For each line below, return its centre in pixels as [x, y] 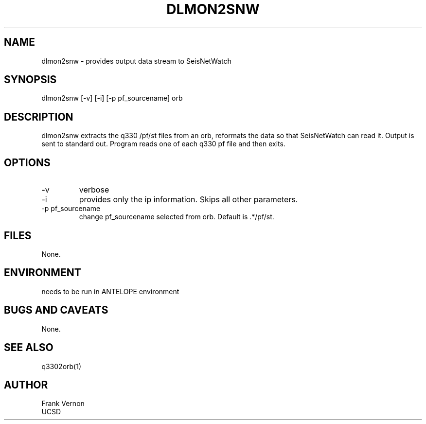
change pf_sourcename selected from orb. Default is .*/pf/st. [177, 217]
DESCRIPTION [39, 117]
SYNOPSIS [30, 80]
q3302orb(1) [61, 366]
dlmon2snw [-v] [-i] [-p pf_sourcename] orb [112, 98]
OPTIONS [27, 162]
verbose [94, 190]
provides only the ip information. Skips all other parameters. [188, 200]
